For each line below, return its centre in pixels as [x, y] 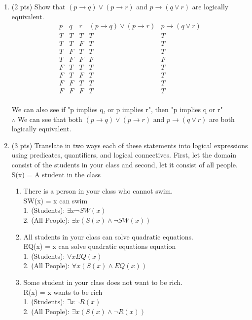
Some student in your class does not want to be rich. [103, 282]
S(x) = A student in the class [56, 174]
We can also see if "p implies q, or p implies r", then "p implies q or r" [117, 109]
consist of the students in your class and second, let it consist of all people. [125, 165]
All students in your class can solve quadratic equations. [108, 236]
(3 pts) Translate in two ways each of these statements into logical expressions [130, 145]
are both [222, 119]
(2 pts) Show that [38, 6]
